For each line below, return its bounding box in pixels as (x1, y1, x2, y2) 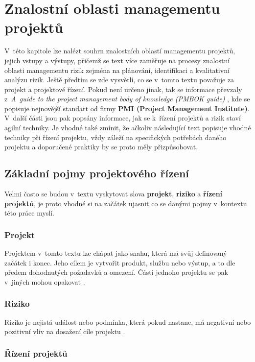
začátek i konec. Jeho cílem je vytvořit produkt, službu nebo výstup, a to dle (4, 257, 235, 267)
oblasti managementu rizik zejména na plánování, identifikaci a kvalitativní (4, 65, 230, 75)
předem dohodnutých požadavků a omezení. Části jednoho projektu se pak (4, 267, 228, 277)
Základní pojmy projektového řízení (4, 166, 189, 181)
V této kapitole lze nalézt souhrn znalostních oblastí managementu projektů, (4, 46, 235, 56)
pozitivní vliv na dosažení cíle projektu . (4, 326, 125, 337)
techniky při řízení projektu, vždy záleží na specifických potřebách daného (4, 132, 227, 142)
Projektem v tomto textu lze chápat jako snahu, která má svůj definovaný (4, 248, 227, 258)
